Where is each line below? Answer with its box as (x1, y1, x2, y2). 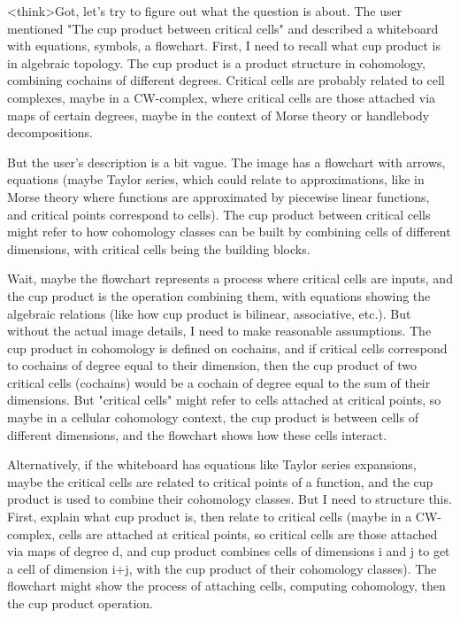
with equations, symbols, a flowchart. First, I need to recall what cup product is (7, 36, 441, 55)
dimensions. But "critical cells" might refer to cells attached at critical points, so (7, 390, 441, 409)
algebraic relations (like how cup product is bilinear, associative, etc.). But (7, 304, 411, 322)
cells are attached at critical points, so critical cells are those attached (58, 524, 438, 543)
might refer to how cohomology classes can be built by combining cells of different (7, 222, 451, 241)
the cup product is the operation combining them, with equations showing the (7, 286, 431, 305)
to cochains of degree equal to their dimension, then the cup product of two (7, 356, 418, 375)
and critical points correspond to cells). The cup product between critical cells (7, 205, 431, 223)
